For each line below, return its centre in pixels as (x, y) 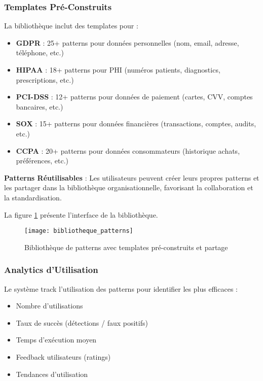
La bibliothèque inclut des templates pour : (71, 26)
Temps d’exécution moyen (56, 340)
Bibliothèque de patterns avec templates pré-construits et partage (126, 247)
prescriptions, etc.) (45, 79)
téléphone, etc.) (40, 53)
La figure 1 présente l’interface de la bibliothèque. (81, 214)
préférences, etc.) (42, 161)
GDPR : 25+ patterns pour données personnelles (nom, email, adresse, (127, 42)
